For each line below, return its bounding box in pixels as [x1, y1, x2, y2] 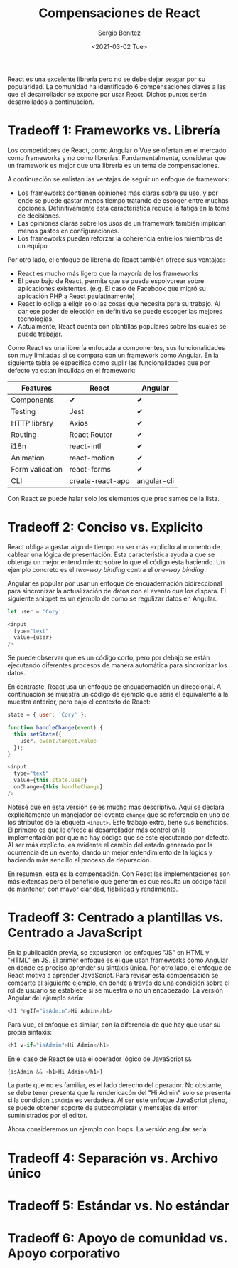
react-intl [69, 441, 102, 451]
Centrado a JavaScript [7, 925, 143, 941]
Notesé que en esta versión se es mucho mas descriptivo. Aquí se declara [7, 803, 225, 811]
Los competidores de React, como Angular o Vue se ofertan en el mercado [7, 146, 227, 154]
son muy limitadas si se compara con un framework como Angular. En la [7, 351, 219, 359]
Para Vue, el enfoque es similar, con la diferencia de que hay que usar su [7, 1020, 221, 1029]
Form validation [11, 464, 63, 474]
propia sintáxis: [7, 1027, 52, 1036]
